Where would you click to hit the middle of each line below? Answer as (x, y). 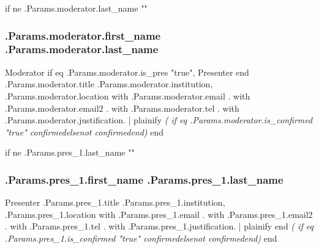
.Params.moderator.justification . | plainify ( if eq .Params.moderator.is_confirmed (159, 120)
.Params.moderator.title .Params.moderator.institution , (109, 84)
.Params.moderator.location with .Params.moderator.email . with (128, 96)
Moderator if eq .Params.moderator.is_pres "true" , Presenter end (127, 72)
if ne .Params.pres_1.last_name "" (70, 152)
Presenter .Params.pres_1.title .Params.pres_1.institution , (115, 202)
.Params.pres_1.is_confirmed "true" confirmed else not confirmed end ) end (141, 238)
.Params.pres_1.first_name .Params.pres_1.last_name (144, 179)
